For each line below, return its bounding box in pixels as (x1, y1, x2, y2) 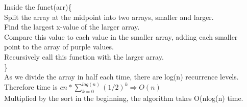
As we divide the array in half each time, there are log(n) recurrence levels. (4, 71, 239, 82)
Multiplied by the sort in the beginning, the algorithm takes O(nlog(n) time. (4, 92, 243, 103)
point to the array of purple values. (4, 41, 114, 52)
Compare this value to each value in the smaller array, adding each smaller (4, 31, 238, 42)
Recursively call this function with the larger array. (4, 51, 164, 62)
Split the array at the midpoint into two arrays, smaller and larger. (4, 11, 214, 22)
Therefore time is (4, 82, 58, 92)
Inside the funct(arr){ (4, 2, 72, 12)
